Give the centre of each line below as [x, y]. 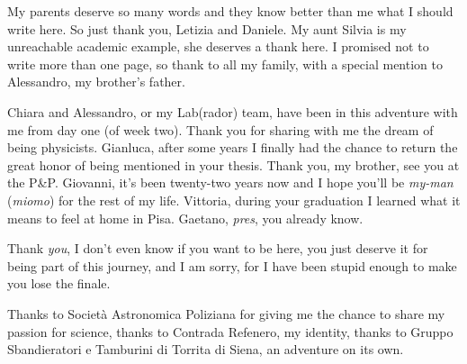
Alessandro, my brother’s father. [96, 82]
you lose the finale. [59, 283]
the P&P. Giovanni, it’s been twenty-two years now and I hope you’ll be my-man [230, 182]
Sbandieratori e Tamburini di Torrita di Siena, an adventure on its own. [206, 349]
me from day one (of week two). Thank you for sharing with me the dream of [220, 129]
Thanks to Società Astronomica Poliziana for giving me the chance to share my [226, 313]
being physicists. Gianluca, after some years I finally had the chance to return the [233, 147]
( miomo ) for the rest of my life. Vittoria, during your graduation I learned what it [234, 200]
